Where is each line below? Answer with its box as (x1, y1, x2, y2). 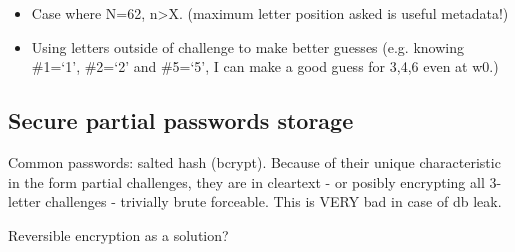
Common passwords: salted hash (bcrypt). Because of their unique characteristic (8, 151, 501, 172)
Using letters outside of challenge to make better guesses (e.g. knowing (31, 36, 464, 57)
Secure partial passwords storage (8, 105, 354, 136)
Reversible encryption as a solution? (8, 224, 229, 245)
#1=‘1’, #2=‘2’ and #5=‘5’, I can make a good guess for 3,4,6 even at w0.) (31, 56, 499, 77)
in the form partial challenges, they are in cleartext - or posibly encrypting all (8, 171, 485, 192)
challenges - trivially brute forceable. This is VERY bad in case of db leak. (45, 191, 502, 212)
